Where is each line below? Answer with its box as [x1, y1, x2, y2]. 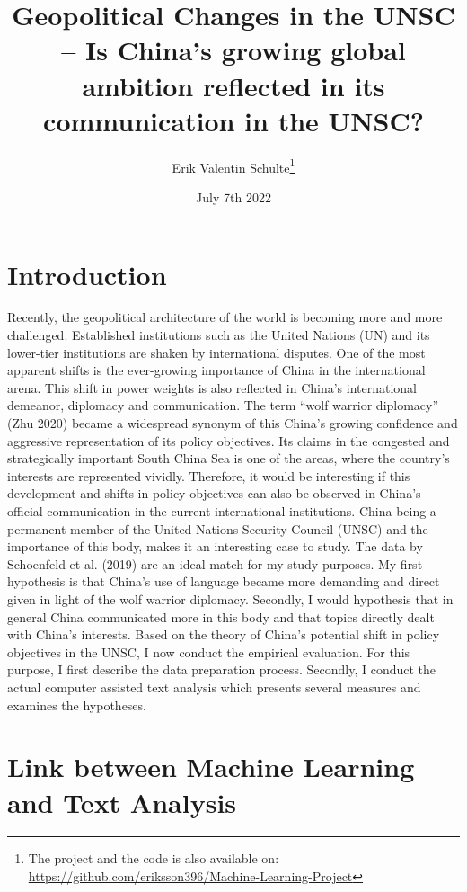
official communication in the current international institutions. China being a [7, 502, 436, 520]
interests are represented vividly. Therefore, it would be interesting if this [7, 466, 410, 485]
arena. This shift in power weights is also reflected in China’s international [7, 378, 418, 397]
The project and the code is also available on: [28, 849, 279, 868]
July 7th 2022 [196, 187, 271, 206]
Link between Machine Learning [7, 748, 415, 785]
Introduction [7, 255, 167, 292]
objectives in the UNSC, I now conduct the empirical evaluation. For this [7, 642, 410, 661]
